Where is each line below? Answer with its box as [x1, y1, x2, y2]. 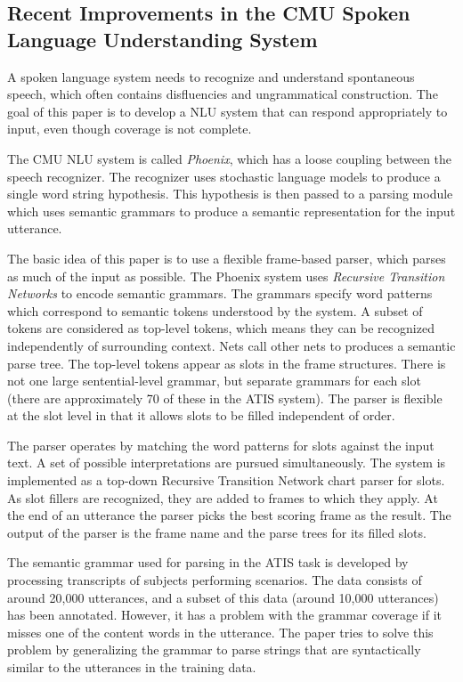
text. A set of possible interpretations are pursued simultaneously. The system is [7, 453, 446, 472]
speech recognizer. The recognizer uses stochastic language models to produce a [7, 166, 441, 185]
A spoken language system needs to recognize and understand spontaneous [7, 67, 415, 85]
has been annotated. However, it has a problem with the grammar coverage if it [7, 605, 442, 624]
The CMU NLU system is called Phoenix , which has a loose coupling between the [7, 149, 452, 167]
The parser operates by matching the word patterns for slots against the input [7, 435, 435, 454]
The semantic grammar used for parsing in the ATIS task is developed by [7, 553, 409, 572]
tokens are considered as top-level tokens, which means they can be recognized [7, 319, 435, 337]
